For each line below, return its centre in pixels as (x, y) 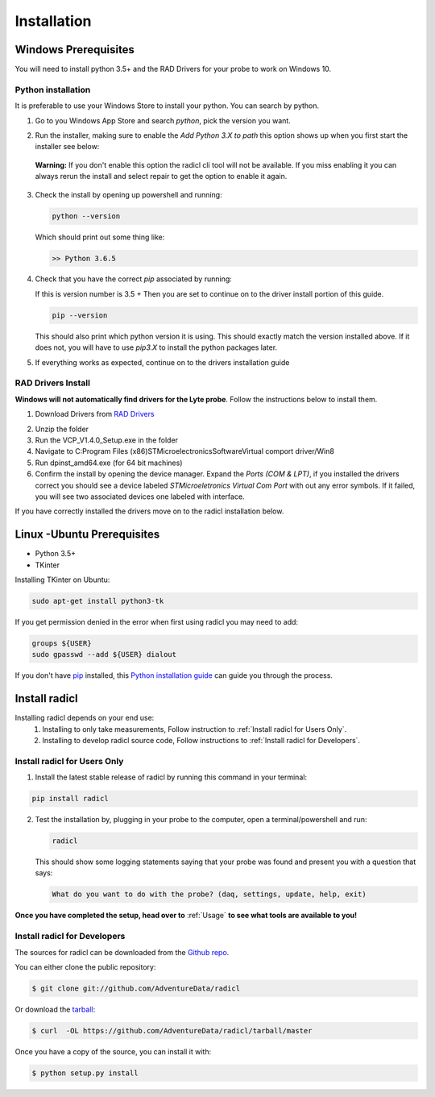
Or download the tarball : (55, 1009)
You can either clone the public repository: (85, 966)
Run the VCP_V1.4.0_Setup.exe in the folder (107, 440)
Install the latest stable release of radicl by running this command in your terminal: (171, 777)
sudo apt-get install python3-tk (98, 601)
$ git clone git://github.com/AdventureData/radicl (136, 988)
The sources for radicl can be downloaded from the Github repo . (122, 952)
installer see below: (67, 147)
